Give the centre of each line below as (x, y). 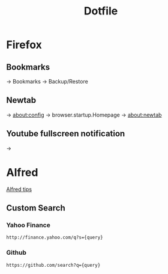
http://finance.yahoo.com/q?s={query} (55, 238)
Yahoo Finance (28, 225)
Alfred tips (19, 189)
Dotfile (101, 11)
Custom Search (36, 208)
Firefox (24, 45)
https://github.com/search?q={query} (53, 265)
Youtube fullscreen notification (66, 134)
